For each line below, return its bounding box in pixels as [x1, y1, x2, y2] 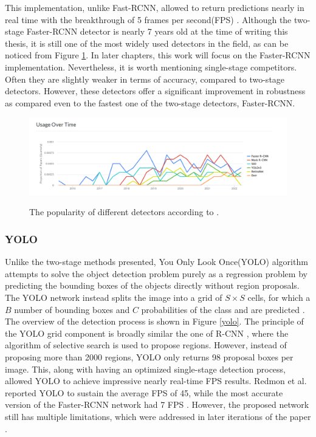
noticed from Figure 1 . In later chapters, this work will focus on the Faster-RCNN [5, 49, 311, 61]
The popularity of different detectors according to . [29, 205, 219, 218]
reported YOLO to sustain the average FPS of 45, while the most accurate [5, 386, 283, 399]
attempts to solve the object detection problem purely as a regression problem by [5, 267, 307, 280]
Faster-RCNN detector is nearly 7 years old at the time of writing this [26, 25, 288, 38]
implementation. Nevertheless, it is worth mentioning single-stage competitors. [5, 60, 297, 73]
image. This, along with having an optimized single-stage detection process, [5, 362, 286, 375]
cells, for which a [247, 291, 311, 304]
